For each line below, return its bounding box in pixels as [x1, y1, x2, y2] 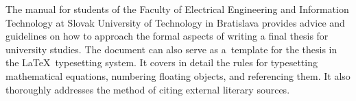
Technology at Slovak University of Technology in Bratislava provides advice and [5, 15, 345, 29]
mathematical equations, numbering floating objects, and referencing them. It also [5, 68, 351, 83]
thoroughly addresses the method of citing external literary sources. [5, 82, 290, 96]
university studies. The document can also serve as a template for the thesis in [5, 42, 337, 56]
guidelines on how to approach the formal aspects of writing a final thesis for [5, 29, 329, 43]
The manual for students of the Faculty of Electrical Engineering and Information [5, 2, 349, 16]
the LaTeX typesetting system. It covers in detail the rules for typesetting [5, 55, 318, 70]
